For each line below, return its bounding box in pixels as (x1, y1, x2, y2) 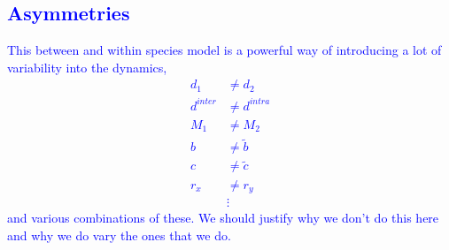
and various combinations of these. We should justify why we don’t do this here (7, 208, 439, 226)
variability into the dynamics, (7, 57, 167, 76)
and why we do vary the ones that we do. (7, 225, 231, 244)
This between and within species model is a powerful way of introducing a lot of (7, 41, 442, 59)
